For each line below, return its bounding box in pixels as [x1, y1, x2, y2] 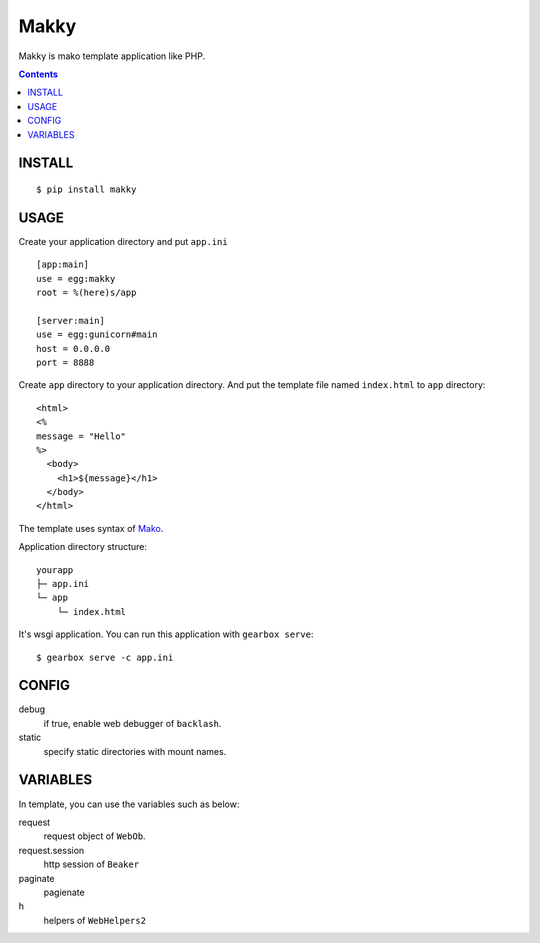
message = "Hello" [36, 430, 127, 442]
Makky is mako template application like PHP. [18, 50, 205, 62]
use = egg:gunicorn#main [36, 329, 158, 340]
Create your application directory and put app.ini [18, 235, 229, 247]
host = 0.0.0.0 [36, 343, 111, 354]
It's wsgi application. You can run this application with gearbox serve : [18, 628, 314, 640]
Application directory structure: [18, 541, 148, 553]
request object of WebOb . [43, 830, 146, 842]
